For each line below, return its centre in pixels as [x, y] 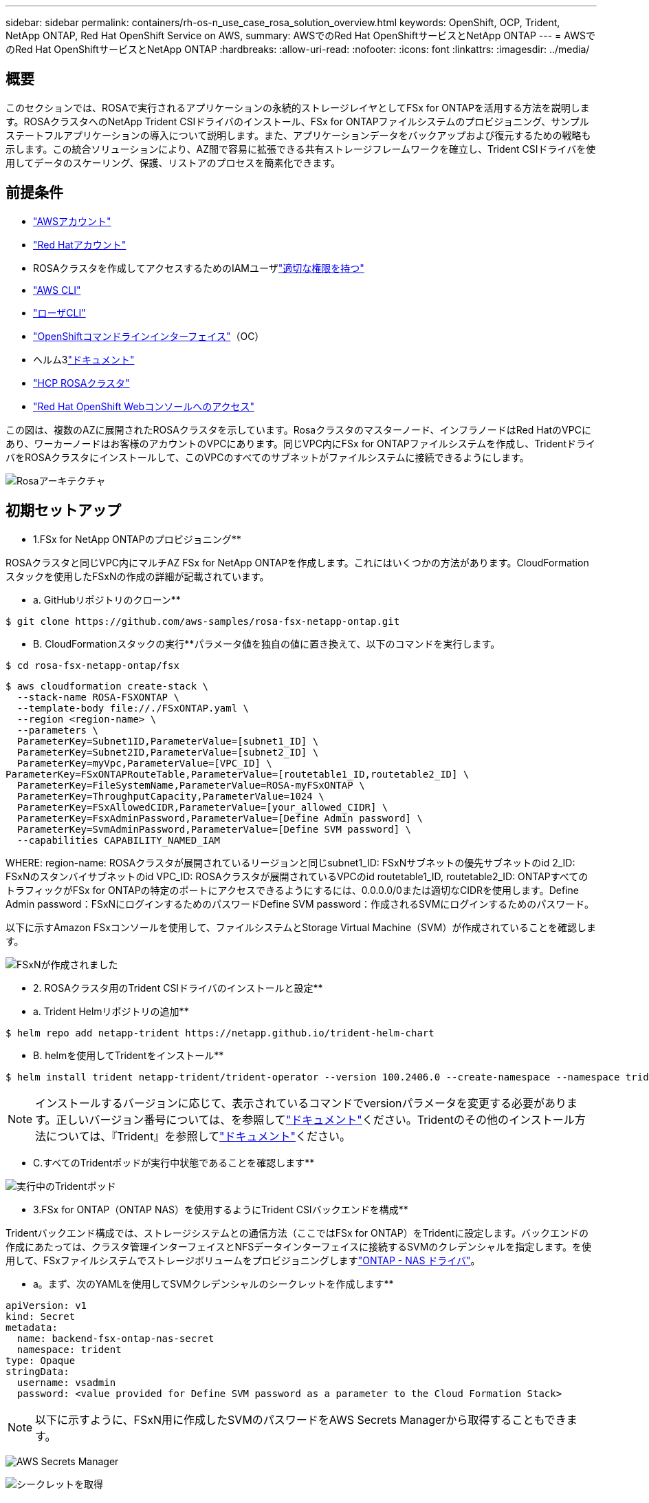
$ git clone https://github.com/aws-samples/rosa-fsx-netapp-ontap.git [203, 621]
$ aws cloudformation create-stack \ [107, 686]
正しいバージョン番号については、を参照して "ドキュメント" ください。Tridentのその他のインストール [315, 1119]
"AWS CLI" [57, 290]
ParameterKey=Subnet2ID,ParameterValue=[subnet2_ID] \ [168, 752]
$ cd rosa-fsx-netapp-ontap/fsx [92, 665]
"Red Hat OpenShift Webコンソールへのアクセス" [144, 406]
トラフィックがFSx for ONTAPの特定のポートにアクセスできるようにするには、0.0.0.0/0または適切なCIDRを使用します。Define [292, 890]
